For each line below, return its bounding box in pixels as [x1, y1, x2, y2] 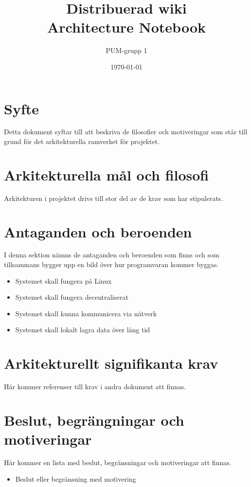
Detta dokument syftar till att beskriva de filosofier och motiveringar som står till [4, 126, 248, 137]
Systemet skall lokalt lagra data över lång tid [15, 325, 150, 335]
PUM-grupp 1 [106, 45, 147, 55]
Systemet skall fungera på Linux [15, 275, 112, 286]
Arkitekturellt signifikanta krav [4, 353, 218, 373]
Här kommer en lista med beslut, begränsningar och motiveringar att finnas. [4, 457, 232, 468]
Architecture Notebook [47, 17, 206, 37]
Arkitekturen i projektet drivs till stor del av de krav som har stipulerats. [4, 193, 223, 203]
